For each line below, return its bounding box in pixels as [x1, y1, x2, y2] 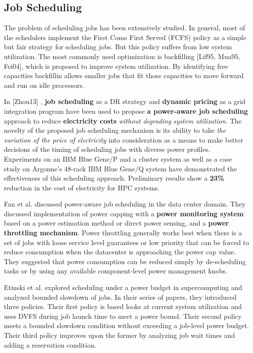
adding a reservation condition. [4, 339, 97, 350]
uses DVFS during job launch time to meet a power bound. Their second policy [4, 311, 242, 321]
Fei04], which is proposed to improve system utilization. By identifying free [4, 61, 228, 71]
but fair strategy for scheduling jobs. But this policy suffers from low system [4, 42, 232, 52]
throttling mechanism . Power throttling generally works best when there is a [4, 228, 242, 238]
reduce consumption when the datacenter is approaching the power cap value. [4, 247, 236, 257]
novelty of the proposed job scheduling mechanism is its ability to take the [4, 125, 226, 135]
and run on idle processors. [4, 80, 84, 90]
